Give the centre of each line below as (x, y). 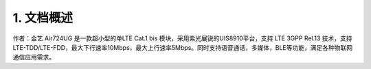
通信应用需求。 (34, 57)
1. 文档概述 (43, 18)
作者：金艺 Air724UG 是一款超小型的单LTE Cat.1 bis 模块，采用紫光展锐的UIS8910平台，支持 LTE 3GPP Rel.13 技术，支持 (183, 38)
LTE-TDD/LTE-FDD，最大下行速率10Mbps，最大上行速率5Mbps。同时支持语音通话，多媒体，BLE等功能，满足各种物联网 (183, 47)
